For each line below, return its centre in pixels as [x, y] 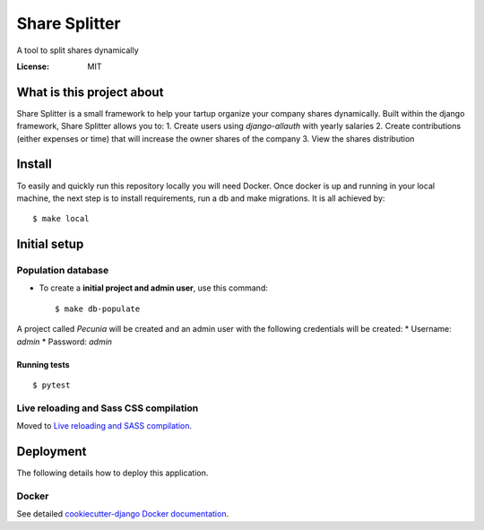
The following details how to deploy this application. [112, 473]
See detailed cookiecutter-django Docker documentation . [122, 514]
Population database [63, 271]
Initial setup [50, 244]
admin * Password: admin [64, 342]
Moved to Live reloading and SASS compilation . [104, 426]
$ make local [61, 219]
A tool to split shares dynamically [78, 50]
